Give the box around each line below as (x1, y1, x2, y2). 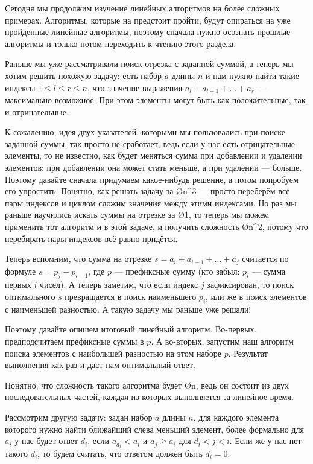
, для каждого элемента (193, 410, 279, 423)
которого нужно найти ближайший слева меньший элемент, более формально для (5, 422, 304, 435)
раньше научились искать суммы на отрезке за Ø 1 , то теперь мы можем (5, 208, 270, 221)
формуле (5, 264, 36, 277)
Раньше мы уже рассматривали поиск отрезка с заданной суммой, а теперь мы (5, 57, 294, 70)
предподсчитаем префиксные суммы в (5, 334, 144, 347)
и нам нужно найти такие (205, 69, 299, 81)
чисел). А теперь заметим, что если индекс (39, 278, 198, 291)
